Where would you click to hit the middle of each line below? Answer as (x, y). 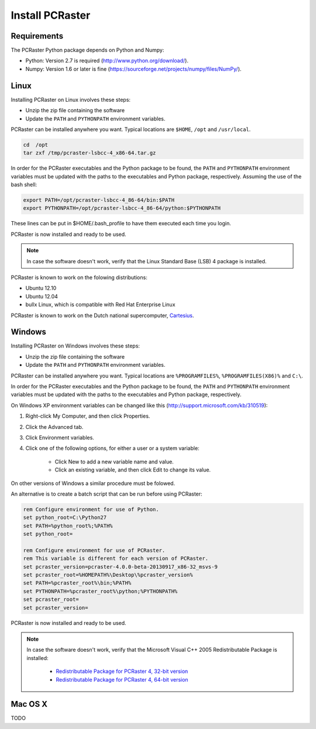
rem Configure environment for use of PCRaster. (94, 550)
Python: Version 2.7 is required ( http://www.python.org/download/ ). (107, 61)
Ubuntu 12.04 (42, 296)
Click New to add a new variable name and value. (114, 462)
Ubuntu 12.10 (41, 288)
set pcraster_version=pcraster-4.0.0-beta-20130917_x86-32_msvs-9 (120, 567)
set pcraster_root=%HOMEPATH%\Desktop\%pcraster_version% (108, 575)
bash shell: (24, 185)
